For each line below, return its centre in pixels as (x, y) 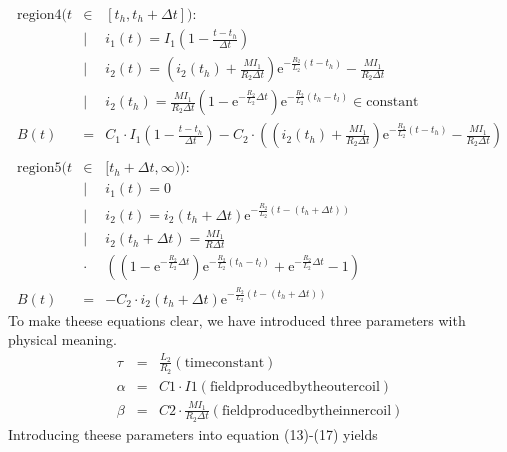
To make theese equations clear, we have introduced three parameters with (237, 319)
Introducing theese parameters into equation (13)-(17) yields (193, 433)
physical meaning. (62, 339)
